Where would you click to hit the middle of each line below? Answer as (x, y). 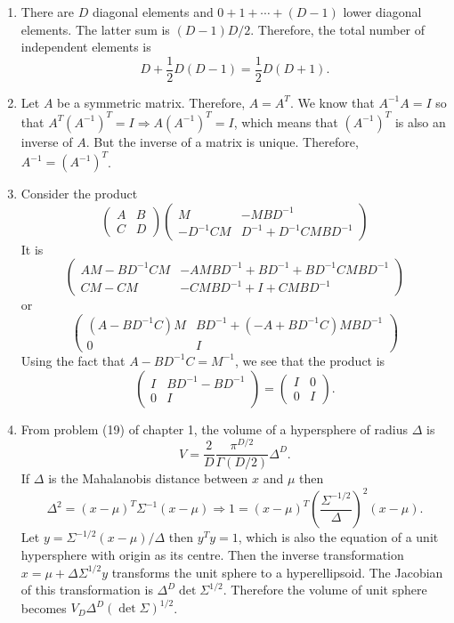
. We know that (332, 102)
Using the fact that (73, 360)
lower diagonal (382, 12)
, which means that (286, 121)
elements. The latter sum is (95, 29)
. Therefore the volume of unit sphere (325, 590)
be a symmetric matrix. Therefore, (151, 102)
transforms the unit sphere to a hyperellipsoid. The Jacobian (277, 572)
